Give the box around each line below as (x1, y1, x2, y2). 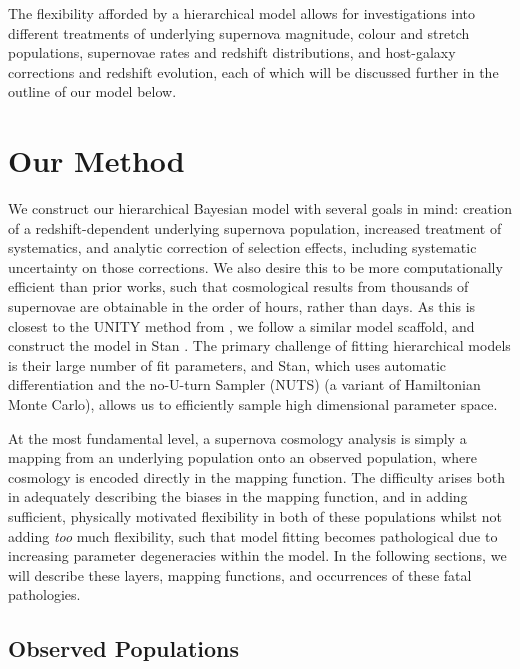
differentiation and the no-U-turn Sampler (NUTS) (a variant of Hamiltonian (8, 374, 481, 395)
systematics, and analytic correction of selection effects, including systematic (8, 237, 477, 258)
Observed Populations (8, 633, 240, 664)
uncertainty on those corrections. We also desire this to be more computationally (8, 256, 503, 277)
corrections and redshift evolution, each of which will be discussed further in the (8, 61, 499, 82)
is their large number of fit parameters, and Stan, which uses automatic (8, 354, 447, 375)
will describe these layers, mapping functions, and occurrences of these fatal (8, 564, 472, 585)
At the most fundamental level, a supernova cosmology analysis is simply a (8, 427, 467, 448)
